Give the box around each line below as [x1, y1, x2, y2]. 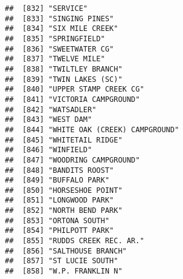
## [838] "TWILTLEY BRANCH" [5, 64, 123, 73]
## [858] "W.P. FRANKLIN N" [5, 267, 123, 276]
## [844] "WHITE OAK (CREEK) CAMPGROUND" [5, 125, 179, 134]
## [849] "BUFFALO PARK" [5, 176, 109, 185]
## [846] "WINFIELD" [5, 146, 92, 155]
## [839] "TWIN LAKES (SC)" [5, 75, 123, 84]
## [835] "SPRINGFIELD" [5, 34, 105, 43]
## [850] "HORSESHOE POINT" [5, 186, 123, 195]
